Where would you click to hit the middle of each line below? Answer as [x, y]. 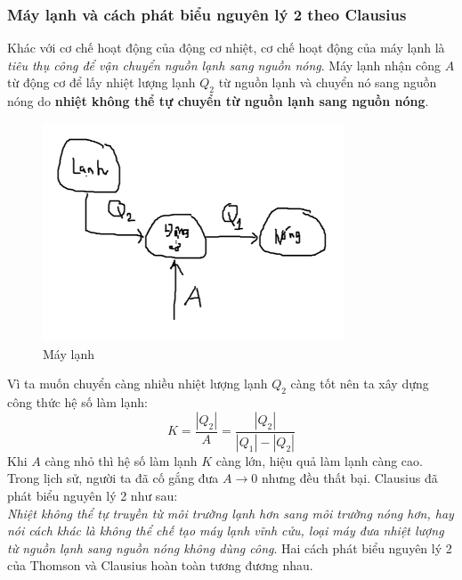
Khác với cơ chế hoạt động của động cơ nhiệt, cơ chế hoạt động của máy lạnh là [226, 48]
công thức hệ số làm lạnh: [77, 402]
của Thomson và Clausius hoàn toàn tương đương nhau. [160, 565]
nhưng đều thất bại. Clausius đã [349, 478]
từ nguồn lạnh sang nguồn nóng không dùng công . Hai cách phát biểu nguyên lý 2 [230, 547]
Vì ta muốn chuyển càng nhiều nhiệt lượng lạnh [138, 384]
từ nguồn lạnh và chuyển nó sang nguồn [328, 82]
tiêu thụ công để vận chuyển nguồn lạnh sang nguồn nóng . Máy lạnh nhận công [224, 65]
